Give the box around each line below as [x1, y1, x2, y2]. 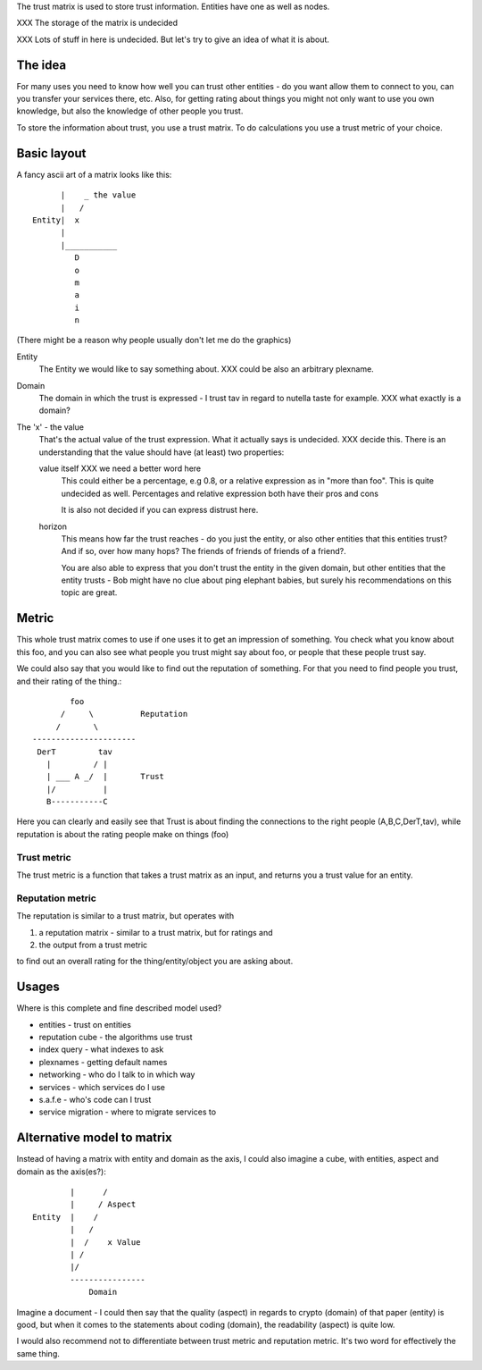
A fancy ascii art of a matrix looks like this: [16, 169, 172, 180]
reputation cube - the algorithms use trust [38, 1032, 193, 1042]
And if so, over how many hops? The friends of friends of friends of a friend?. [61, 546, 347, 557]
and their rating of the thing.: [16, 676, 122, 686]
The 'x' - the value [16, 421, 85, 433]
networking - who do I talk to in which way [38, 1069, 195, 1080]
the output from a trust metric [38, 939, 148, 950]
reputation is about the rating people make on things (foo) [16, 828, 229, 839]
